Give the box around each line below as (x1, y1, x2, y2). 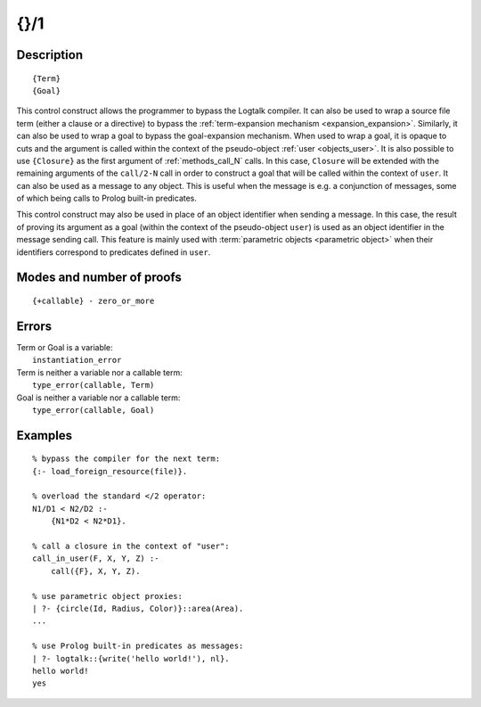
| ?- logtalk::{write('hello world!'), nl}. (32, 654, 231, 663)
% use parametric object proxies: (32, 591, 183, 601)
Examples (16, 428, 73, 443)
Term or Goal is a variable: (16, 341, 113, 352)
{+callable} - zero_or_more (32, 296, 155, 307)
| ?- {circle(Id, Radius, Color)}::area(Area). (32, 604, 244, 613)
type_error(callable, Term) (32, 380, 155, 390)
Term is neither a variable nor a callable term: (16, 366, 183, 378)
